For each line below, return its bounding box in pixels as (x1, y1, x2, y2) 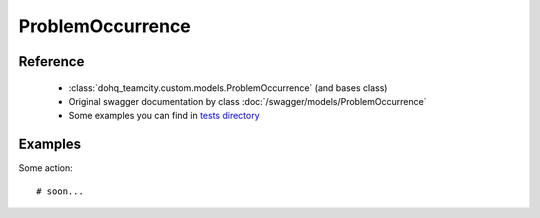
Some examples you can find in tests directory (68, 110, 260, 122)
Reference (18, 53, 85, 70)
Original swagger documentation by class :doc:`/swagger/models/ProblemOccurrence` (68, 95, 427, 107)
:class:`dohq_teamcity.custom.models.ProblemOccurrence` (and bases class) (68, 81, 388, 94)
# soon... (36, 185, 84, 197)
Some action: (18, 162, 74, 174)
